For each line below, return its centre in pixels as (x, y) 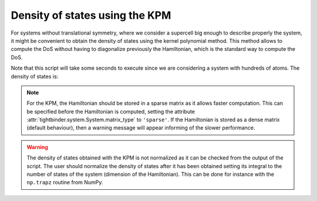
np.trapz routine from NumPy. (65, 182)
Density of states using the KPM (91, 15)
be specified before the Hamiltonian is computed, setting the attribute (111, 111)
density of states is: (35, 76)
